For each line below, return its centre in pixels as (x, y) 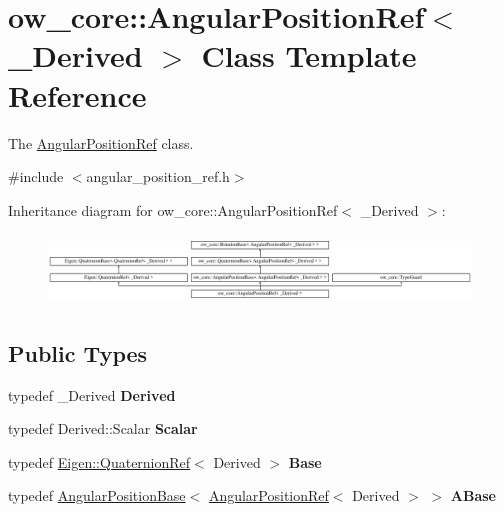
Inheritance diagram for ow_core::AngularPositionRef (173, 209)
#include (36, 176)
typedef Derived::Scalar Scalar (103, 428)
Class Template (309, 55)
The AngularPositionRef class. (101, 142)
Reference (77, 94)
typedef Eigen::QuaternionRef (99, 461)
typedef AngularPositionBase (97, 495)
